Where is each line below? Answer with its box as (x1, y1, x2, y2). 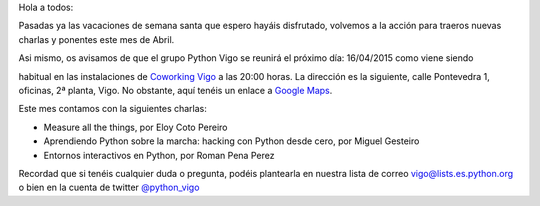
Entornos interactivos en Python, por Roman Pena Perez (43, 149, 275, 161)
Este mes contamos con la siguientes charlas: (18, 103, 207, 115)
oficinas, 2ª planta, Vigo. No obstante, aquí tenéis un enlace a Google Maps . (18, 84, 333, 96)
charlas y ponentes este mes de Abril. (18, 33, 175, 45)
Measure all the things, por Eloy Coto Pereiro (43, 121, 228, 133)
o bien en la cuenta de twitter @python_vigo (18, 181, 200, 194)
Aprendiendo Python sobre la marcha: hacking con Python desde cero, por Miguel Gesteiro (43, 135, 420, 147)
